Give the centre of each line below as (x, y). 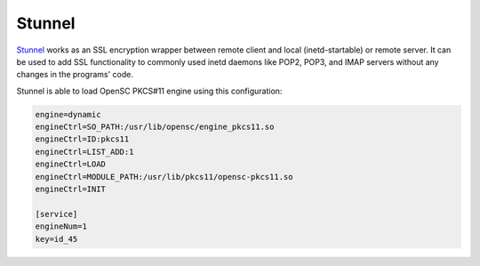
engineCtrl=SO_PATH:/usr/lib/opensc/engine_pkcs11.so (155, 127)
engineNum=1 (61, 226)
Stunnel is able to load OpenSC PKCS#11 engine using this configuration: (149, 91)
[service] (56, 214)
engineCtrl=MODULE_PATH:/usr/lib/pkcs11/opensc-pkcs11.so (164, 177)
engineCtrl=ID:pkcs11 (82, 139)
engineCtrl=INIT (71, 189)
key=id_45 (56, 239)
